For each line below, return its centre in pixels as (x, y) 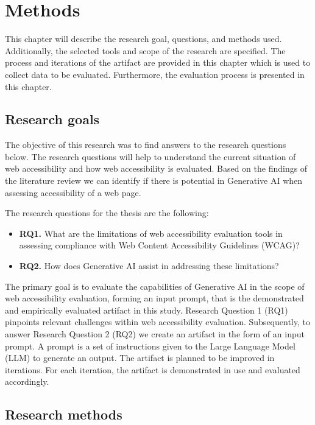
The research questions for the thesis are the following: (107, 213)
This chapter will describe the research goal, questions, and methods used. (143, 39)
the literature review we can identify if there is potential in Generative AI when (154, 181)
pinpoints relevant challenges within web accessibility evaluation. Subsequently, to (157, 322)
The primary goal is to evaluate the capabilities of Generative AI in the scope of (155, 286)
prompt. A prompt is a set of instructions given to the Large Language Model (150, 346)
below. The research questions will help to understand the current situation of (150, 156)
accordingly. (27, 381)
